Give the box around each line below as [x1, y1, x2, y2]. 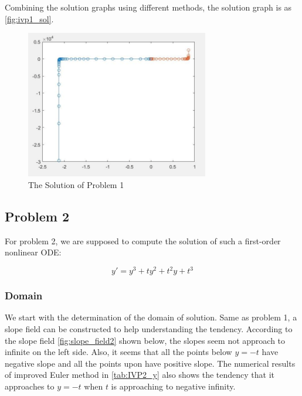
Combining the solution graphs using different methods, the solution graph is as [5, 1, 292, 13]
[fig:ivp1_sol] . [5, 12, 54, 25]
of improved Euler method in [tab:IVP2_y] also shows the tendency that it [5, 368, 275, 381]
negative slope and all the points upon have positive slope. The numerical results [5, 357, 296, 369]
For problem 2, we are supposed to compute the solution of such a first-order [5, 234, 281, 247]
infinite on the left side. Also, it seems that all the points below [5, 346, 232, 358]
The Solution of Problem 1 [28, 178, 124, 190]
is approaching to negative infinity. [111, 380, 236, 392]
